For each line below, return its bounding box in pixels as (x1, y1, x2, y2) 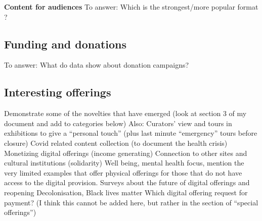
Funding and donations (4, 36, 127, 51)
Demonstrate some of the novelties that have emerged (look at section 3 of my (4, 108, 247, 119)
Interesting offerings (4, 84, 111, 100)
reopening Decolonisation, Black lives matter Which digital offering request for (4, 187, 248, 197)
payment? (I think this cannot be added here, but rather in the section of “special (4, 197, 258, 207)
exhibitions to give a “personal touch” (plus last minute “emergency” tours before (4, 128, 257, 138)
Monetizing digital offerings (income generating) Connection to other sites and (4, 147, 247, 158)
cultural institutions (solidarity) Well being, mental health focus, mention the (4, 157, 244, 168)
